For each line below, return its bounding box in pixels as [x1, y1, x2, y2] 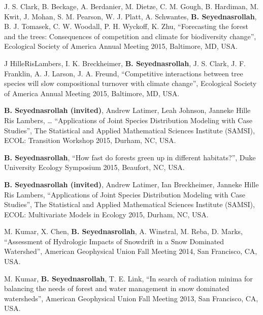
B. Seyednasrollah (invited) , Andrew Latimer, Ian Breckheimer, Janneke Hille [4, 179, 259, 189]
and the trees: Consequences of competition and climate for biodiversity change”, [4, 31, 256, 41]
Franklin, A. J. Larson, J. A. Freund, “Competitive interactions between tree [4, 68, 243, 78]
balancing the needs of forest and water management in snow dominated [4, 283, 229, 294]
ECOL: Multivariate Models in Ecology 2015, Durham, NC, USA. [4, 209, 209, 219]
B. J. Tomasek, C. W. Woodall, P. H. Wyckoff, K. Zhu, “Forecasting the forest [4, 21, 248, 32]
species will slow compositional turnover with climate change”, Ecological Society [4, 78, 257, 89]
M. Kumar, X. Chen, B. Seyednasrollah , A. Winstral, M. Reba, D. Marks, [4, 226, 243, 237]
